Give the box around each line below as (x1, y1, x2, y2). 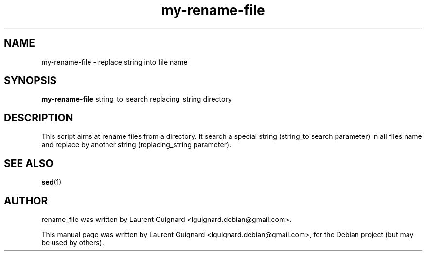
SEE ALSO (4, 157, 53, 170)
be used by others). (41, 238, 104, 247)
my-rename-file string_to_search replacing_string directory (41, 95, 232, 103)
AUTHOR (4, 194, 48, 207)
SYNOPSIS (4, 74, 57, 87)
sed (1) (41, 178, 62, 187)
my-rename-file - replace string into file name (41, 57, 188, 66)
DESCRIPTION (4, 111, 73, 124)
